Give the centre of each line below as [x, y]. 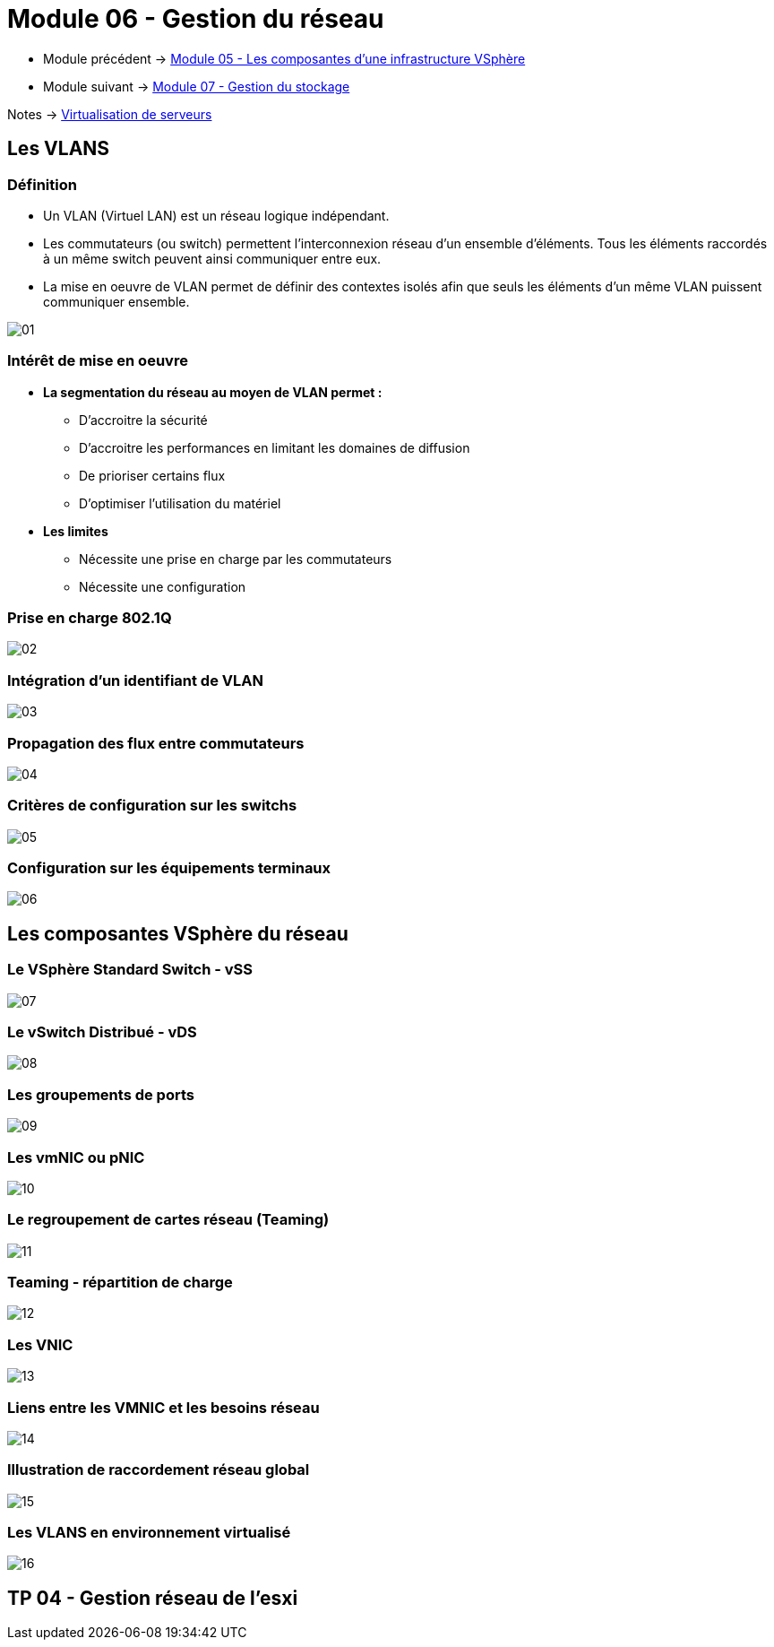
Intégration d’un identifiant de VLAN [135, 680]
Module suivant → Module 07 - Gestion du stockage [197, 86]
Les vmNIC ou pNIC [76, 1157]
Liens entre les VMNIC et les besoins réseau [163, 1407]
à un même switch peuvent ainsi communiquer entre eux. [212, 258]
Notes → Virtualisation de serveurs [110, 114]
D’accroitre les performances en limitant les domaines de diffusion [275, 447]
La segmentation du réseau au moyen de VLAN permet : [213, 392]
